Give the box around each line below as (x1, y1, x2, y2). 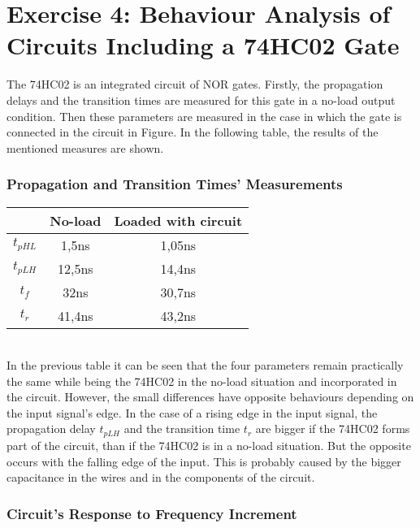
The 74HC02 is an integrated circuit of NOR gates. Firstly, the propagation (6, 76, 383, 93)
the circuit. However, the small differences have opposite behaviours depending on (6, 388, 414, 405)
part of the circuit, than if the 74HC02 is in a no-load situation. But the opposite (6, 436, 411, 453)
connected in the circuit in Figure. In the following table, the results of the (6, 123, 379, 141)
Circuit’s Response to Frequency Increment (6, 503, 297, 523)
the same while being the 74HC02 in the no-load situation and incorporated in (6, 372, 397, 389)
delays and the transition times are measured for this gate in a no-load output (6, 91, 396, 108)
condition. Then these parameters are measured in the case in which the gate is (6, 107, 402, 124)
